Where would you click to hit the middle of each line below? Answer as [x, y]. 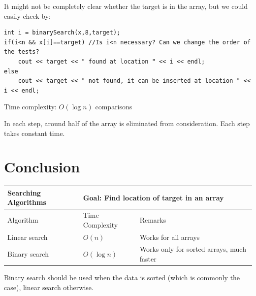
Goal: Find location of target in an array [153, 197]
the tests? [22, 52]
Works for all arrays [170, 237]
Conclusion [42, 167]
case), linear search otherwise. [49, 287]
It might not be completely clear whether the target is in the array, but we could [126, 6]
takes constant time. [34, 133]
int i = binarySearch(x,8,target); [62, 33]
